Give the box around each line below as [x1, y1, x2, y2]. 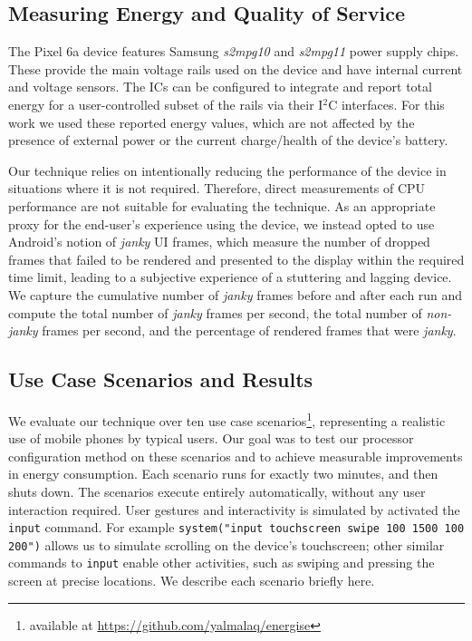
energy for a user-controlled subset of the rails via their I [8, 94, 323, 113]
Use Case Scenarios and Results [8, 365, 313, 393]
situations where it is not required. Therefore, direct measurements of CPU [8, 179, 426, 198]
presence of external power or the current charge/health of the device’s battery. [8, 131, 448, 150]
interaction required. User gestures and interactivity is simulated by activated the [8, 500, 460, 519]
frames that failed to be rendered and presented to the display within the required [8, 249, 465, 268]
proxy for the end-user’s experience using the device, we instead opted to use [8, 214, 435, 233]
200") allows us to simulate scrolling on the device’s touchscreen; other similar [8, 535, 445, 554]
